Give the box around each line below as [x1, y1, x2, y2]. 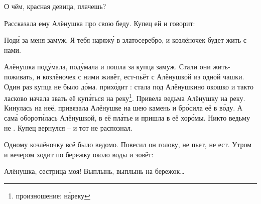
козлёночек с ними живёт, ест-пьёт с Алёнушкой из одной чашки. [42, 71, 244, 81]
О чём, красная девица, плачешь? [4, 1, 106, 11]
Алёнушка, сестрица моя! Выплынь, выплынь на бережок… [4, 166, 185, 176]
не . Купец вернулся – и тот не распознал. [4, 122, 133, 133]
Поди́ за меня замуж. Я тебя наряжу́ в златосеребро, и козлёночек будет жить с [4, 35, 246, 45]
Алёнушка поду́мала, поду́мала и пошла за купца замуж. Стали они [4, 61, 211, 72]
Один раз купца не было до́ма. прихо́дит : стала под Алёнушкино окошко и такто [4, 81, 253, 91]
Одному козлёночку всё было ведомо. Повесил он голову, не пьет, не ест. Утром [4, 139, 252, 150]
